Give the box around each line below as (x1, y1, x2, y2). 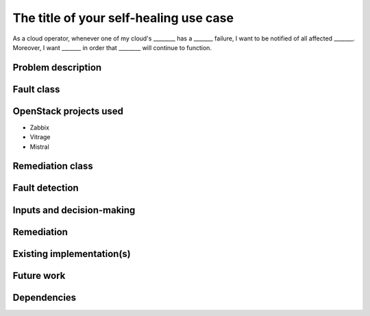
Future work (12, 269, 66, 281)
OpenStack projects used (12, 105, 123, 117)
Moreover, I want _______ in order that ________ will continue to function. (12, 43, 212, 51)
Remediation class (12, 160, 93, 172)
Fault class (12, 83, 60, 95)
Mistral (29, 143, 49, 151)
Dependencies (12, 291, 77, 303)
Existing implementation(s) (12, 247, 132, 260)
